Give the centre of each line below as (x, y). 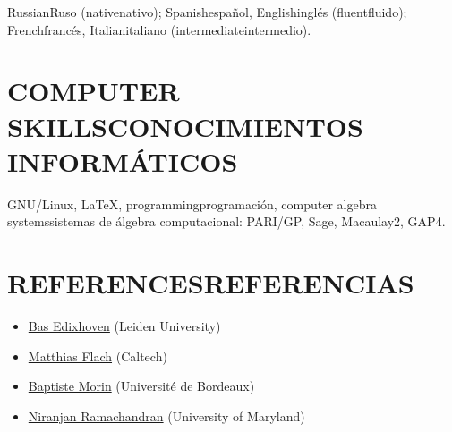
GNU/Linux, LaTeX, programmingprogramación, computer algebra (192, 203)
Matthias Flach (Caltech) (98, 356)
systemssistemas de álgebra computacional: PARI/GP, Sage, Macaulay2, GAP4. (226, 221)
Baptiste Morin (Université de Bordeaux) (141, 386)
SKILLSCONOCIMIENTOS (185, 126)
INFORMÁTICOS (123, 161)
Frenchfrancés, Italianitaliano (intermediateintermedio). (159, 29)
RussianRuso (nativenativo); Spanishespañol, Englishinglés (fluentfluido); (207, 12)
